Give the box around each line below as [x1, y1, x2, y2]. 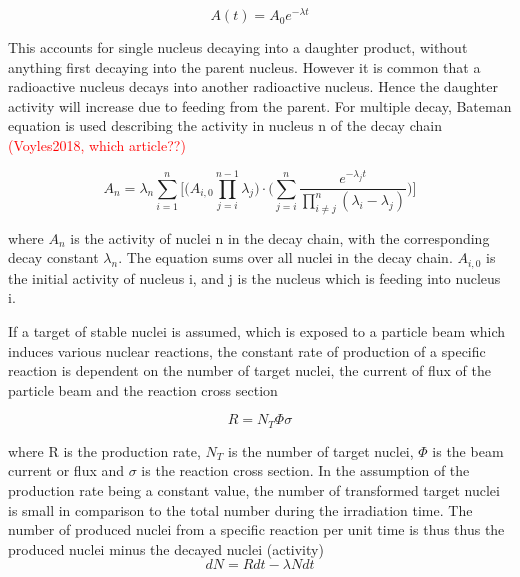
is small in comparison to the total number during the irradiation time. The [8, 499, 473, 520]
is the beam [432, 440, 504, 461]
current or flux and [8, 460, 125, 481]
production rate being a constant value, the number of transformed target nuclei [8, 480, 500, 501]
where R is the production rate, [8, 440, 201, 461]
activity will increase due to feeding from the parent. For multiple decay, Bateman [8, 95, 512, 116]
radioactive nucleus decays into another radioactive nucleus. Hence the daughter [8, 76, 498, 97]
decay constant [8, 247, 99, 268]
